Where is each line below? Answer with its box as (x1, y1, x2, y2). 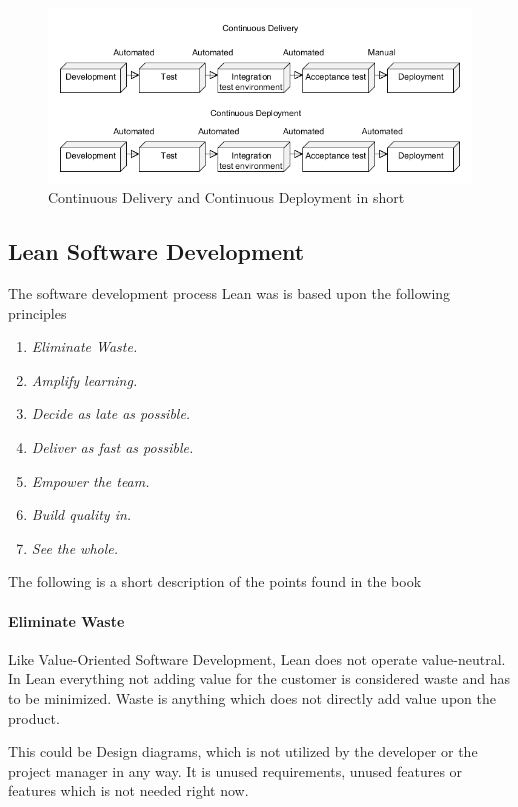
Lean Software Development (8, 236, 305, 267)
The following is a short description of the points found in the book (8, 571, 422, 592)
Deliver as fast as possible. (31, 437, 194, 458)
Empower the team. (31, 470, 150, 491)
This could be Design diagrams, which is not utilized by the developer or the (8, 741, 478, 762)
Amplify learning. (31, 369, 138, 390)
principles (8, 302, 67, 323)
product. (8, 707, 60, 728)
